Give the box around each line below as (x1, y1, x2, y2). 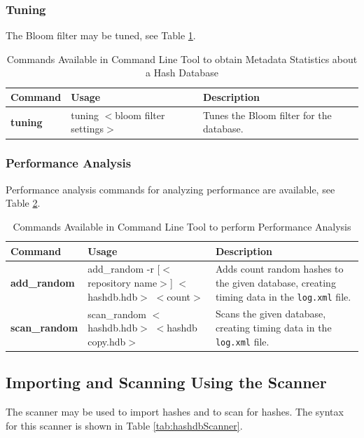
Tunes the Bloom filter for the (202, 107, 332, 122)
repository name (87, 275, 157, 289)
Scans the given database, (215, 306, 326, 321)
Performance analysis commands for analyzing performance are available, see (6, 182, 335, 196)
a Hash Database (146, 65, 218, 80)
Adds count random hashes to (215, 261, 344, 276)
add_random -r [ (87, 261, 160, 276)
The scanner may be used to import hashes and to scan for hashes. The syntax (6, 404, 344, 419)
